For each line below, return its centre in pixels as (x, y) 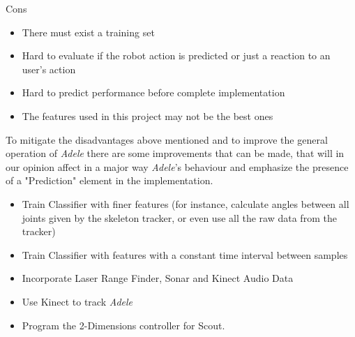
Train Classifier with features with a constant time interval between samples (185, 254)
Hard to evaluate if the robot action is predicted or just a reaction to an (176, 55)
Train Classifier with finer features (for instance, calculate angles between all (186, 203)
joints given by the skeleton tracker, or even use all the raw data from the (179, 217)
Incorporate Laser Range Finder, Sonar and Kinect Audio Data (158, 278)
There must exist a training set (88, 32)
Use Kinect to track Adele (77, 301)
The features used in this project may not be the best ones (148, 115)
